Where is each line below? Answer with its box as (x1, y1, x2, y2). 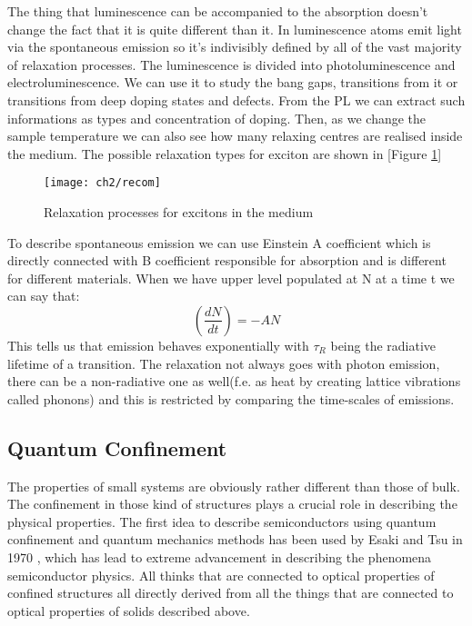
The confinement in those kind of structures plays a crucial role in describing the (7, 494, 457, 513)
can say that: (7, 286, 80, 305)
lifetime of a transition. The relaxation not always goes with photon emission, (7, 353, 440, 373)
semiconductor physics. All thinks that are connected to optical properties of (7, 565, 435, 584)
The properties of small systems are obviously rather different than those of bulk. (7, 476, 460, 495)
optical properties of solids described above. (7, 601, 250, 620)
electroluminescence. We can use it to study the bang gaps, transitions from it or (7, 73, 458, 92)
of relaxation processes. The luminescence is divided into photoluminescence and (7, 55, 456, 74)
